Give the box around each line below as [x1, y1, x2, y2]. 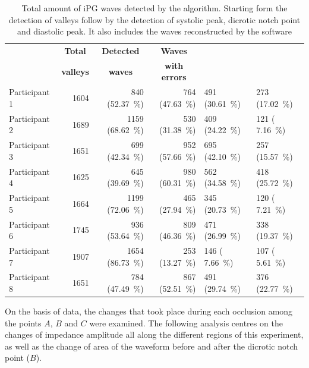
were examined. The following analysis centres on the [89, 316, 283, 329]
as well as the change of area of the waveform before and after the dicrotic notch [5, 339, 298, 352]
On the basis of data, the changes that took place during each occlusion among [5, 305, 293, 317]
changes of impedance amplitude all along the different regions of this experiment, [5, 328, 304, 341]
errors [161, 71, 187, 83]
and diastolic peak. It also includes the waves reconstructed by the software [17, 25, 292, 37]
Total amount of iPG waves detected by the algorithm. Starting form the [21, 2, 288, 14]
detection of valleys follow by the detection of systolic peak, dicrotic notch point [8, 13, 301, 26]
